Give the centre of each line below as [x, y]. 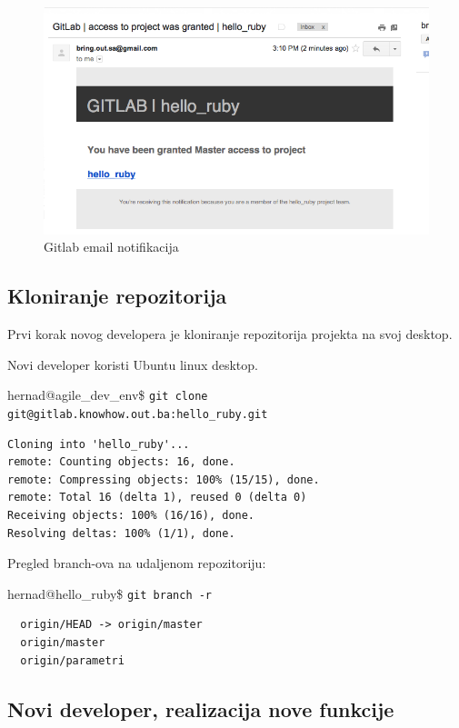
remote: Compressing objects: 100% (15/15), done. [164, 479]
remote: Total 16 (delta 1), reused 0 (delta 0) [157, 498]
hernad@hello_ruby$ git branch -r [110, 593]
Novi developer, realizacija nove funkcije [201, 708]
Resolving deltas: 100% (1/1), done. [121, 533]
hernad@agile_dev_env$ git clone [108, 395]
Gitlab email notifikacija [111, 247]
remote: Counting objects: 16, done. [121, 462]
